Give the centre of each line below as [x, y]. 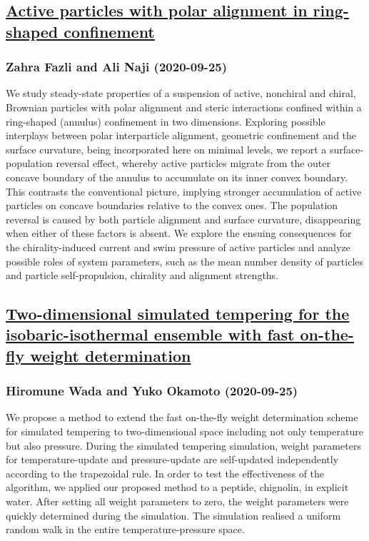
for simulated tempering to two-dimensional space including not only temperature [184, 431]
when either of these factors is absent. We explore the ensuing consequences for [179, 233]
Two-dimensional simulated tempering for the [178, 314]
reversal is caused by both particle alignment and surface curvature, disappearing [183, 219]
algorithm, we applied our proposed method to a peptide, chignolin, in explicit [177, 487]
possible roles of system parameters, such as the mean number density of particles [185, 261]
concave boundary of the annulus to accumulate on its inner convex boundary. [177, 177]
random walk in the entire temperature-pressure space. [125, 529]
